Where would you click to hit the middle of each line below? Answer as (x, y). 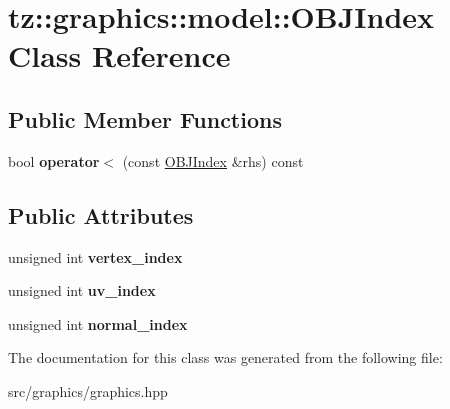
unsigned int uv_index (82, 290)
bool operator (54, 160)
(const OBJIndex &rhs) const (213, 160)
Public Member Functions (145, 118)
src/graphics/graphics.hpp (88, 390)
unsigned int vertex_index (95, 256)
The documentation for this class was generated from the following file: (225, 357)
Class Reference (119, 55)
